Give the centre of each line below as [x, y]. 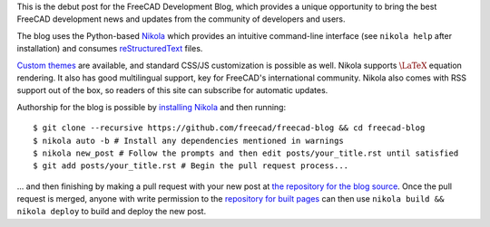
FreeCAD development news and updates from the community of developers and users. [181, 19]
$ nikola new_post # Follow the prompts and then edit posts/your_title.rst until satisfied [246, 153]
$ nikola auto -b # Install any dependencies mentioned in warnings [188, 141]
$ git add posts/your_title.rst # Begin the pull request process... [191, 166]
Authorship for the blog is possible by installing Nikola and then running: [151, 107]
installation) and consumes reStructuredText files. [110, 49]
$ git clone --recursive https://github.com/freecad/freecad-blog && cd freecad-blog [229, 128]
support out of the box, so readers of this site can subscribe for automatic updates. [172, 90]
